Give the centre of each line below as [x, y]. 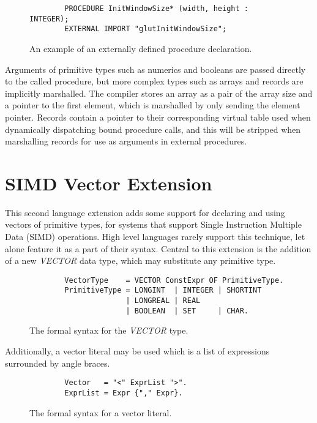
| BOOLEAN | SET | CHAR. [187, 311]
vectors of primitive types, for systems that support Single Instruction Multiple [153, 224]
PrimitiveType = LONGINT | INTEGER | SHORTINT [163, 290]
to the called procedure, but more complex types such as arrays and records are [154, 81]
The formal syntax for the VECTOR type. [109, 330]
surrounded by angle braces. [58, 363]
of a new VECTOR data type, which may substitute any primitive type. [140, 260]
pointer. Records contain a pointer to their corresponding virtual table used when [158, 117]
